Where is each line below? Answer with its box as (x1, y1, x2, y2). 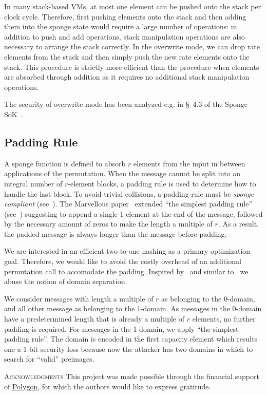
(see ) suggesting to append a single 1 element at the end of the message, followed (4, 208, 263, 219)
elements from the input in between (133, 158, 245, 168)
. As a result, (218, 218, 259, 229)
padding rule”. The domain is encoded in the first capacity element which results (4, 333, 258, 344)
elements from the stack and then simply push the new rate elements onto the (4, 51, 250, 62)
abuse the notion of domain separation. (4, 276, 127, 287)
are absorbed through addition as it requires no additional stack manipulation (4, 71, 250, 82)
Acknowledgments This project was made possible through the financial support (4, 371, 259, 382)
